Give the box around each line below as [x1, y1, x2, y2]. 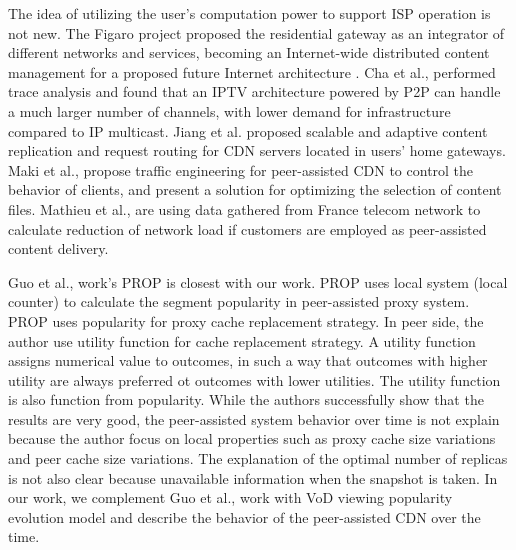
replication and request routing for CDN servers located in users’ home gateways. [8, 140, 506, 161]
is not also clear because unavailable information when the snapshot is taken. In [8, 467, 498, 488]
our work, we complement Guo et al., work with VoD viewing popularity [8, 487, 453, 508]
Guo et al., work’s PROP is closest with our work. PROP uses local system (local [8, 271, 508, 292]
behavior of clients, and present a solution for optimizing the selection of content [8, 179, 502, 200]
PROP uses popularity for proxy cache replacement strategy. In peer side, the [8, 310, 484, 331]
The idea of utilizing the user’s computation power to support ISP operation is [8, 3, 491, 23]
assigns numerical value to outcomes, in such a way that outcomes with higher [8, 350, 488, 371]
